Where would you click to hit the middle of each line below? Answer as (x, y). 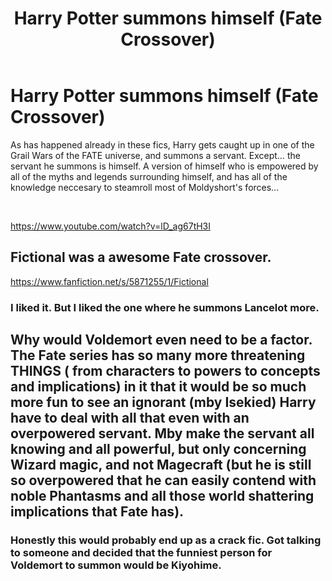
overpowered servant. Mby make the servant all (162, 433)
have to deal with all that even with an (130, 418)
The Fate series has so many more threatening (158, 355)
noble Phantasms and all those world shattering (162, 496)
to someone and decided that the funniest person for (141, 552)
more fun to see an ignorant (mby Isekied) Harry (163, 402)
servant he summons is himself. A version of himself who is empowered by (164, 166)
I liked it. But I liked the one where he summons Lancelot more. (165, 307)
